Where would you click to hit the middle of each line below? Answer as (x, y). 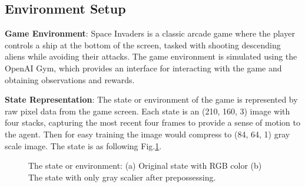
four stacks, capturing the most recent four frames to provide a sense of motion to (152, 122)
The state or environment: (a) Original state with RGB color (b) (145, 165)
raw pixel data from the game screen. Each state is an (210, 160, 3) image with (147, 111)
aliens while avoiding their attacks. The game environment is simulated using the (151, 56)
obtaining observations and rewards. (70, 79)
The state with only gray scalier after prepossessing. (122, 177)
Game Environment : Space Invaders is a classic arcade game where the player (150, 33)
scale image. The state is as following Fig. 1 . (83, 145)
